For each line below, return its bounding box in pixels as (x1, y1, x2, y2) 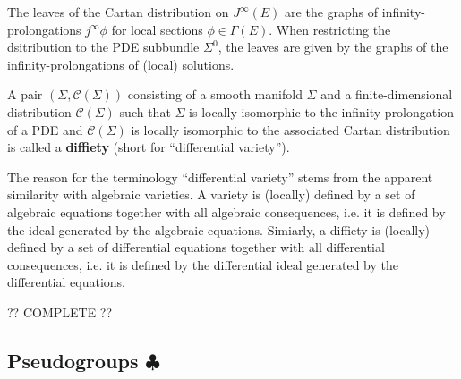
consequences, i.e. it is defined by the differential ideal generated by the (7, 255, 399, 274)
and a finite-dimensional (320, 85, 453, 104)
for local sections (111, 20, 203, 38)
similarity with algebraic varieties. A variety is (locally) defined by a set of (7, 185, 415, 204)
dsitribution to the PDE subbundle (7, 38, 200, 56)
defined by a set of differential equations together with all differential (7, 238, 385, 257)
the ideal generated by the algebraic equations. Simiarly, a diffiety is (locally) (7, 220, 431, 239)
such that (119, 102, 171, 121)
